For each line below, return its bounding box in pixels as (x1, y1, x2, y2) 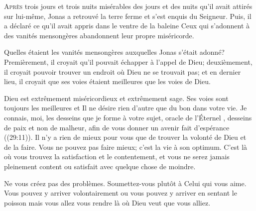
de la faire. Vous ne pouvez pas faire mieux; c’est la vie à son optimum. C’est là (4, 141, 248, 152)
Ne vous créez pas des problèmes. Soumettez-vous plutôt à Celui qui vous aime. (4, 178, 247, 188)
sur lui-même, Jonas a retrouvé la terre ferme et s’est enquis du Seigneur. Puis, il (4, 10, 252, 21)
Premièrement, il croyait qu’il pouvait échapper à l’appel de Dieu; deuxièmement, (4, 56, 253, 67)
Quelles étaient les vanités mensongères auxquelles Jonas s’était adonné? (4, 47, 225, 57)
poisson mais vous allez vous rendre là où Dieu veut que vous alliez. (4, 197, 211, 208)
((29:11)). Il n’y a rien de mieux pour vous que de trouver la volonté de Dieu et (4, 132, 247, 142)
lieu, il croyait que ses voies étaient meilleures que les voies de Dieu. (4, 76, 211, 87)
